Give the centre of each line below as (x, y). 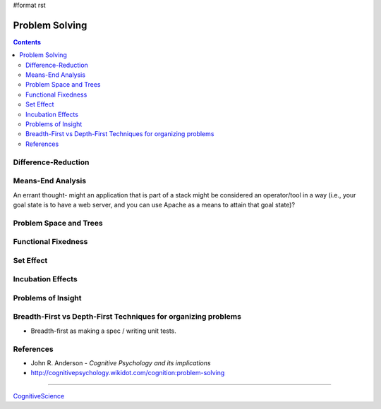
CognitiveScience (39, 396)
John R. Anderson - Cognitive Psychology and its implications (121, 363)
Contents (27, 42)
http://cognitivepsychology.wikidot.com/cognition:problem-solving (128, 373)
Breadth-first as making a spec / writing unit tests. (103, 331)
